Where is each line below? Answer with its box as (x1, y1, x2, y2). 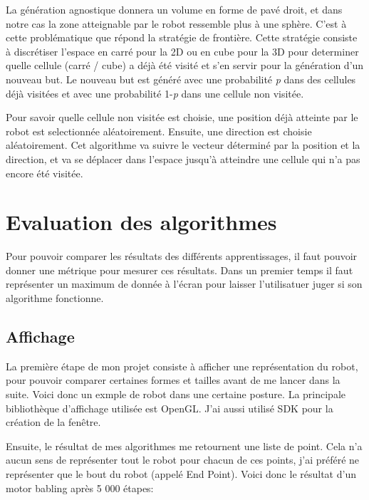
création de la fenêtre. (6, 415, 101, 429)
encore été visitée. (6, 165, 83, 180)
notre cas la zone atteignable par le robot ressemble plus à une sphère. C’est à (6, 16, 347, 31)
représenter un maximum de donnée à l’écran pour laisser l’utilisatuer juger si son (6, 276, 363, 291)
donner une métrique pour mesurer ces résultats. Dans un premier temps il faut (6, 262, 353, 277)
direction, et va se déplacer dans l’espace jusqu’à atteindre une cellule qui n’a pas (6, 151, 360, 166)
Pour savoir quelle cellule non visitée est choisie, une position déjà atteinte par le (6, 110, 358, 125)
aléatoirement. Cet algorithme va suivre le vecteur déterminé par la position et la (6, 137, 360, 152)
